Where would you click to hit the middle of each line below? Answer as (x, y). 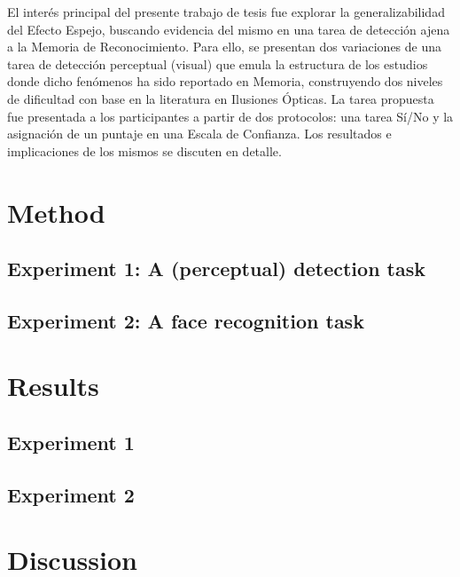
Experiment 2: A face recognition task (186, 320)
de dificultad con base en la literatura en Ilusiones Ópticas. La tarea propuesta (221, 98)
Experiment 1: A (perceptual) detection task (216, 269)
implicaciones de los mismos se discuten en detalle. (144, 150)
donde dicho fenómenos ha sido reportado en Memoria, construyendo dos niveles (225, 81)
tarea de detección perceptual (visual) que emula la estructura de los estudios (218, 63)
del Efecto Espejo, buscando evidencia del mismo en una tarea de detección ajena (229, 29)
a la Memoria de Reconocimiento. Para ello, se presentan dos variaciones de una (225, 47)
